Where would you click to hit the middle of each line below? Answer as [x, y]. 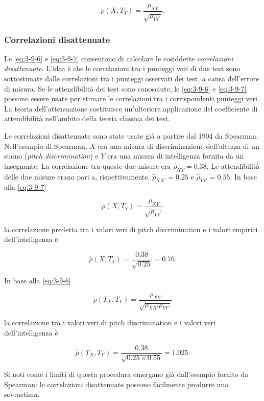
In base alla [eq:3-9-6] [38, 281]
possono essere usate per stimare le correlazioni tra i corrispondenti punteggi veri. [132, 98]
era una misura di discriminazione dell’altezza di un [178, 146]
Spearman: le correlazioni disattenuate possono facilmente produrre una [116, 384]
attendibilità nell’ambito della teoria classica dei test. [87, 118]
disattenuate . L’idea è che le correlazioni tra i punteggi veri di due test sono [122, 68]
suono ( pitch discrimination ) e [51, 156]
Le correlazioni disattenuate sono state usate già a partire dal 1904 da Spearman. [131, 135]
